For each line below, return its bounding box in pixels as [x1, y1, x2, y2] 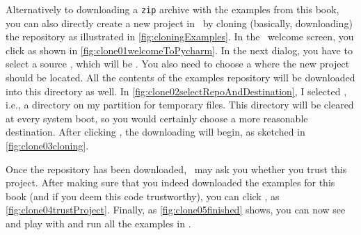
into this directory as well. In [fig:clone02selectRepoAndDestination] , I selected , [6, 83, 347, 98]
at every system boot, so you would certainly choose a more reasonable [6, 111, 308, 125]
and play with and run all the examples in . [6, 216, 191, 230]
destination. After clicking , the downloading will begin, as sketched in [6, 124, 305, 139]
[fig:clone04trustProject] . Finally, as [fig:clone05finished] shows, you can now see [6, 202, 346, 217]
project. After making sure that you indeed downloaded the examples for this [6, 175, 335, 190]
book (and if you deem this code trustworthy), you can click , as [6, 188, 280, 203]
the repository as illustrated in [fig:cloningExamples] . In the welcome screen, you [6, 29, 354, 44]
